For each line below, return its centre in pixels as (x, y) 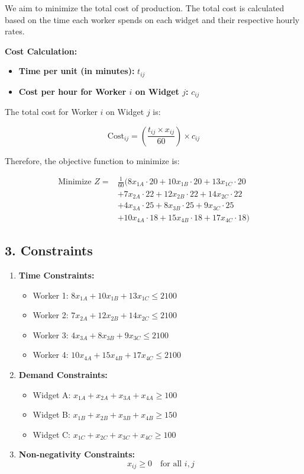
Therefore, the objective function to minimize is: (92, 160)
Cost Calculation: (41, 51)
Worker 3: (51, 334)
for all (171, 464)
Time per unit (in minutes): (77, 71)
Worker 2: (51, 315)
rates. (15, 31)
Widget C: (51, 434)
